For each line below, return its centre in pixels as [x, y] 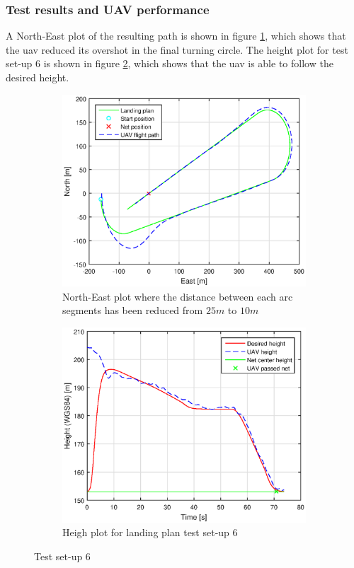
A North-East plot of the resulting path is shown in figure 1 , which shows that [176, 36]
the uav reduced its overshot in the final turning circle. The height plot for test [177, 49]
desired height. [38, 77]
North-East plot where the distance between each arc [178, 296]
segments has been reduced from [133, 310]
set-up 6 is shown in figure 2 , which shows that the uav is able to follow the [170, 63]
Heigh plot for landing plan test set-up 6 [150, 532]
